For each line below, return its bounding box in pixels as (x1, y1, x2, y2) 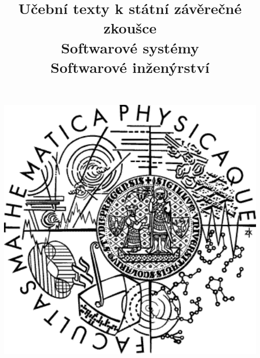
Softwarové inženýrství (50, 56, 209, 77)
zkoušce (103, 17, 157, 38)
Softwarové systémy (60, 37, 199, 57)
